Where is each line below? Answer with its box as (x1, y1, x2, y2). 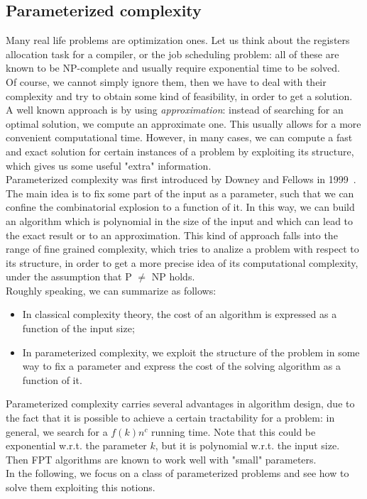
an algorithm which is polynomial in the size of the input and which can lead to (6, 213, 354, 228)
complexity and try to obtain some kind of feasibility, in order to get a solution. (6, 88, 353, 103)
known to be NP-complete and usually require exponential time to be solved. (6, 60, 340, 75)
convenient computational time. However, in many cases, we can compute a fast (6, 130, 353, 145)
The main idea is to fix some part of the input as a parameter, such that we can (6, 185, 354, 200)
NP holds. (151, 269, 195, 284)
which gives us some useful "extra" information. (6, 158, 212, 172)
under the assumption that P (6, 269, 132, 284)
